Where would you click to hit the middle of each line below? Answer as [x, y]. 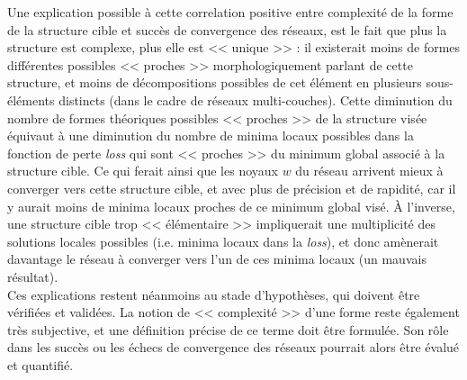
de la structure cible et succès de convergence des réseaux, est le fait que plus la [227, 29]
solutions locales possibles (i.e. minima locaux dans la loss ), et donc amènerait [223, 241]
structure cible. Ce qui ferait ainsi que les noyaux [143, 171]
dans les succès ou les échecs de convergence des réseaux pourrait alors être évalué [233, 347]
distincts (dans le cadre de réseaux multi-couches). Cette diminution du [256, 100]
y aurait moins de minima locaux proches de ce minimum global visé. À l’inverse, [231, 206]
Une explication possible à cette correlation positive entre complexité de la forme [230, 12]
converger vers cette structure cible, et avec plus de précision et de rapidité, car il [232, 188]
